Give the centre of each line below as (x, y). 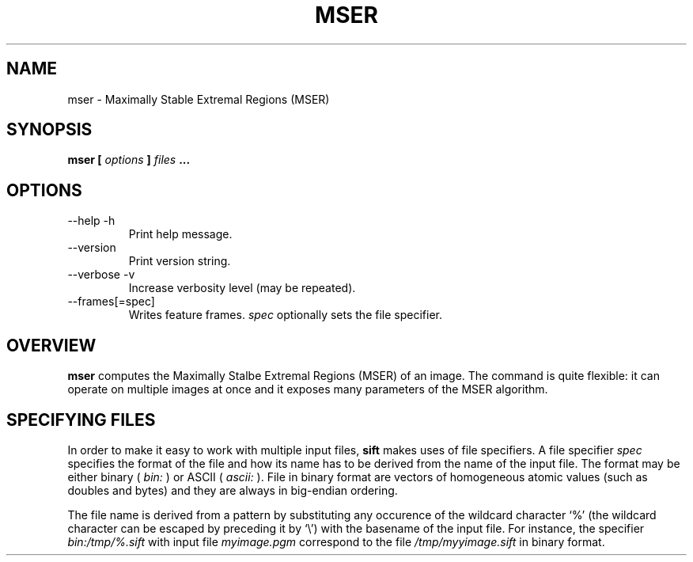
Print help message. (180, 234)
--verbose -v (101, 275)
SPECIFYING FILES (81, 420)
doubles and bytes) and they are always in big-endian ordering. (233, 490)
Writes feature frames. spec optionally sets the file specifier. (285, 315)
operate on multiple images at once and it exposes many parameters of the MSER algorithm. (308, 389)
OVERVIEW (51, 345)
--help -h (91, 221)
